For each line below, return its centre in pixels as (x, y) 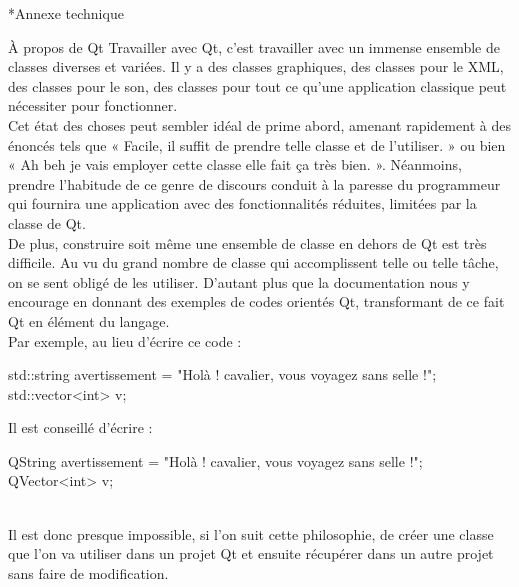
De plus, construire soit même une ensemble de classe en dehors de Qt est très (247, 242)
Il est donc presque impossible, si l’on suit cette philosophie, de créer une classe (251, 533)
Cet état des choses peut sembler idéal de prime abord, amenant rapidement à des (259, 124)
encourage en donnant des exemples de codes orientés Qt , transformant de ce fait (256, 301)
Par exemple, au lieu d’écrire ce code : (125, 340)
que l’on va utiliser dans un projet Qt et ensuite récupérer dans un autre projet (251, 553)
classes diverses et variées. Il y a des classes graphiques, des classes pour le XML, (256, 66)
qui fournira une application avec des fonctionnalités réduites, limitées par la (242, 203)
